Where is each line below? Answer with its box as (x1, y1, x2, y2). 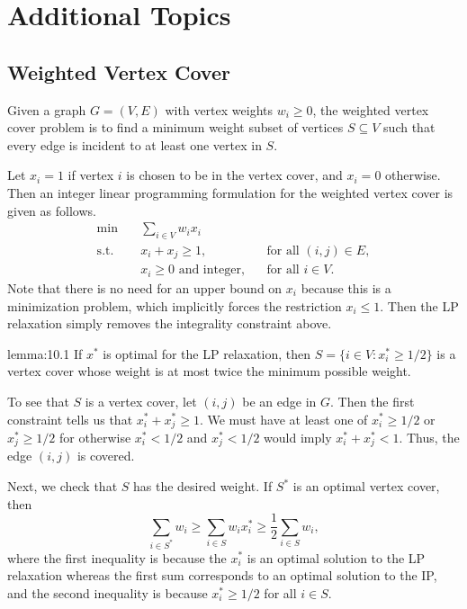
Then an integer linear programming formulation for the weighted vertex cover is (7, 183, 454, 202)
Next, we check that (7, 477, 118, 495)
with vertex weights (165, 100, 273, 119)
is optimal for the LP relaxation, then (103, 344, 311, 363)
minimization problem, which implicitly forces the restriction (7, 296, 342, 315)
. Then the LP (380, 296, 459, 315)
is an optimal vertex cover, (292, 477, 440, 495)
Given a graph (7, 100, 86, 119)
